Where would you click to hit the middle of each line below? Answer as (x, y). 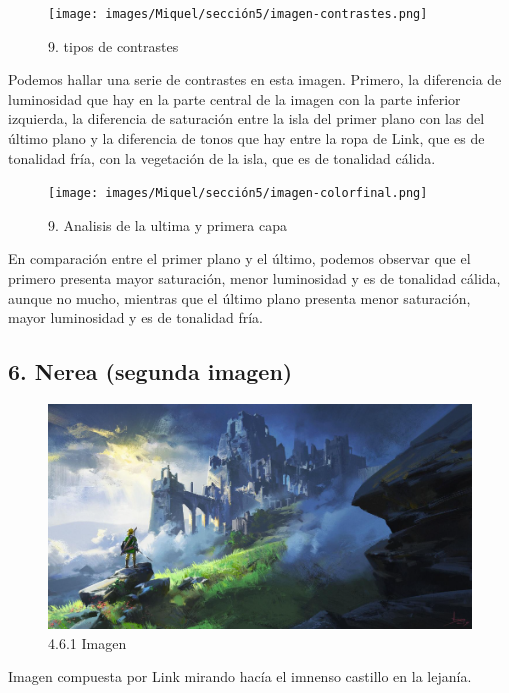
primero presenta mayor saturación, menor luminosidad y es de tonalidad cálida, (254, 278)
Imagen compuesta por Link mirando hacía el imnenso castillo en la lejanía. (240, 676)
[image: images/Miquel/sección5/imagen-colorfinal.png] (238, 193)
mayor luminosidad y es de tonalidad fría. (135, 317)
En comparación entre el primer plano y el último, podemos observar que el (239, 258)
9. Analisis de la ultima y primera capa (168, 224)
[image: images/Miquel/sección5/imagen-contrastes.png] (238, 14)
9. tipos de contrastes (113, 45)
